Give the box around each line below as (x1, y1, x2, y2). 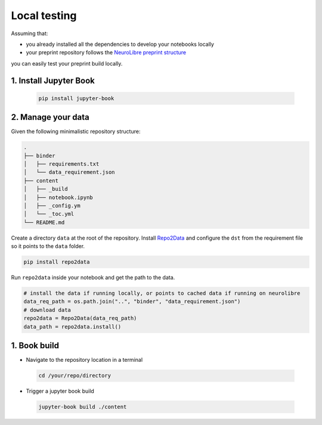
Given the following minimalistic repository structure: (11, 128, 141, 135)
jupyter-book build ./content (38, 404, 127, 411)
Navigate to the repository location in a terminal (26, 356, 143, 364)
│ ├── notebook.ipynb (23, 194, 94, 201)
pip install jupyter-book (38, 95, 114, 101)
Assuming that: (11, 30, 48, 37)
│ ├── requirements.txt (23, 160, 100, 167)
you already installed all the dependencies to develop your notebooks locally (26, 41, 215, 48)
